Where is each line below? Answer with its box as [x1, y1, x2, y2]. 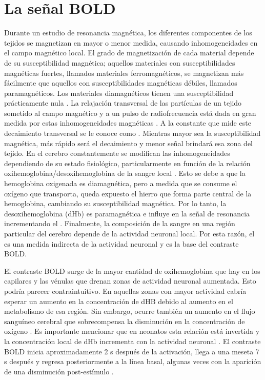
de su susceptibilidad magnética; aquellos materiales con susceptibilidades [4, 57, 235, 68]
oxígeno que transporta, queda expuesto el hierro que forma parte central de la [4, 188, 252, 198]
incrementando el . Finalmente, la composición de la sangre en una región [4, 218, 235, 229]
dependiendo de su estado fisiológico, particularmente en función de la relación [4, 157, 251, 168]
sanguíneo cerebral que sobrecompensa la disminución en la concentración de [4, 315, 245, 326]
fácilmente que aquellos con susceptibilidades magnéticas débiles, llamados [4, 77, 237, 88]
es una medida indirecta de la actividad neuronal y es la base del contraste [4, 238, 239, 249]
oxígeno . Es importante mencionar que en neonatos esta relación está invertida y [4, 326, 260, 336]
